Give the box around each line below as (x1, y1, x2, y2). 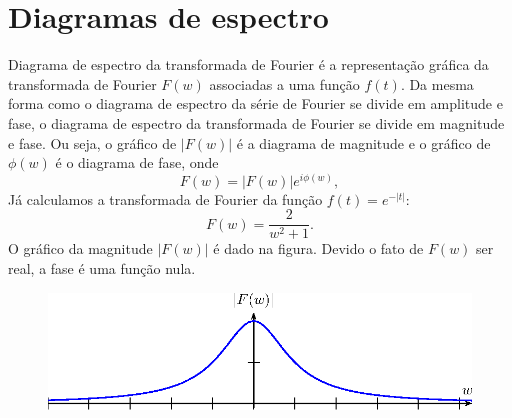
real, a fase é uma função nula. (8, 258, 196, 279)
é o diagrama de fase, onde (55, 152, 219, 173)
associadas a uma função (209, 73, 360, 94)
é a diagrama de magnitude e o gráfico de (236, 132, 491, 153)
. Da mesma (400, 73, 474, 94)
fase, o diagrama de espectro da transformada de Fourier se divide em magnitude (8, 112, 505, 133)
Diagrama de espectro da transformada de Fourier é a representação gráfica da (8, 54, 489, 75)
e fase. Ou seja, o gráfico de (8, 132, 177, 153)
